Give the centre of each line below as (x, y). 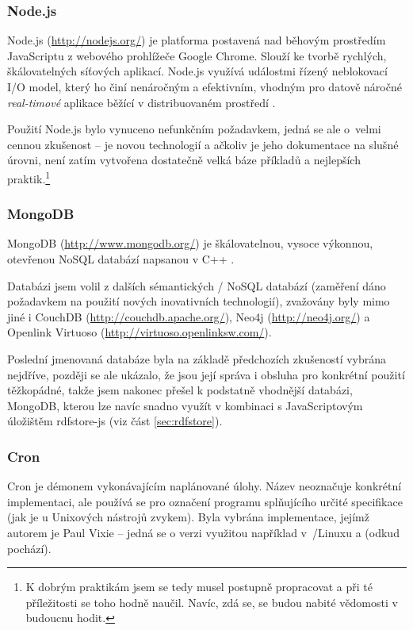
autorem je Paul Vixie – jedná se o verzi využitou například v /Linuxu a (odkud (203, 532)
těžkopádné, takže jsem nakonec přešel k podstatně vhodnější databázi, (180, 390)
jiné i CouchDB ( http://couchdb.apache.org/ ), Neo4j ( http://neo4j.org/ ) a (189, 316)
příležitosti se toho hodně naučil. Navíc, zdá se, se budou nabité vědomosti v (212, 602)
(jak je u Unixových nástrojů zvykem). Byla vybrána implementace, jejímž (188, 517)
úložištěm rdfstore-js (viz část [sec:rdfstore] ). (115, 421)
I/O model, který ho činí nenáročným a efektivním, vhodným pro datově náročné (205, 86)
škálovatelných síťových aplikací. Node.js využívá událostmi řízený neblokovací (197, 71)
